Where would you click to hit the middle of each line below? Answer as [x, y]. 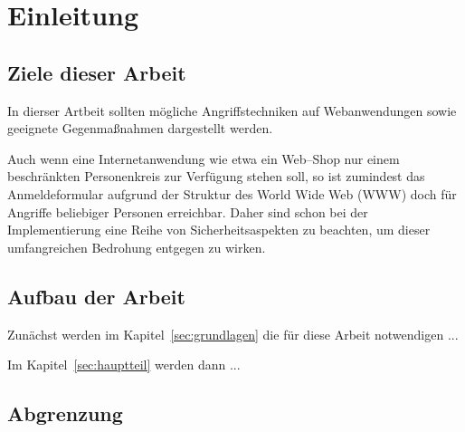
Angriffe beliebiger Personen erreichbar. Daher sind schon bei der [188, 211]
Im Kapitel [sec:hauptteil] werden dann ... [124, 365]
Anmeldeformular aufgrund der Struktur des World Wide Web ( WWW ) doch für [232, 193]
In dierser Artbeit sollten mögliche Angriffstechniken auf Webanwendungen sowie [232, 110]
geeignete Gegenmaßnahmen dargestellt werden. [140, 128]
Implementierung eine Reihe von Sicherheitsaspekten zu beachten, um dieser [219, 230]
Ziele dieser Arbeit [97, 72]
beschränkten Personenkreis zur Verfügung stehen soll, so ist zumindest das [216, 176]
